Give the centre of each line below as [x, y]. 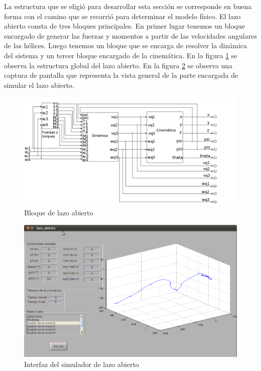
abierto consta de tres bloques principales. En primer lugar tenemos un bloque [124, 26]
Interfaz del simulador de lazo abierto [82, 364]
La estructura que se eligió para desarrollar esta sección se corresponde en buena [128, 6]
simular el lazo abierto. [39, 85]
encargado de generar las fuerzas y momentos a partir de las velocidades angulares [130, 35]
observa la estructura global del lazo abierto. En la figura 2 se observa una [118, 65]
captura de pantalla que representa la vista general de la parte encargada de [121, 75]
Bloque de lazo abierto [59, 213]
